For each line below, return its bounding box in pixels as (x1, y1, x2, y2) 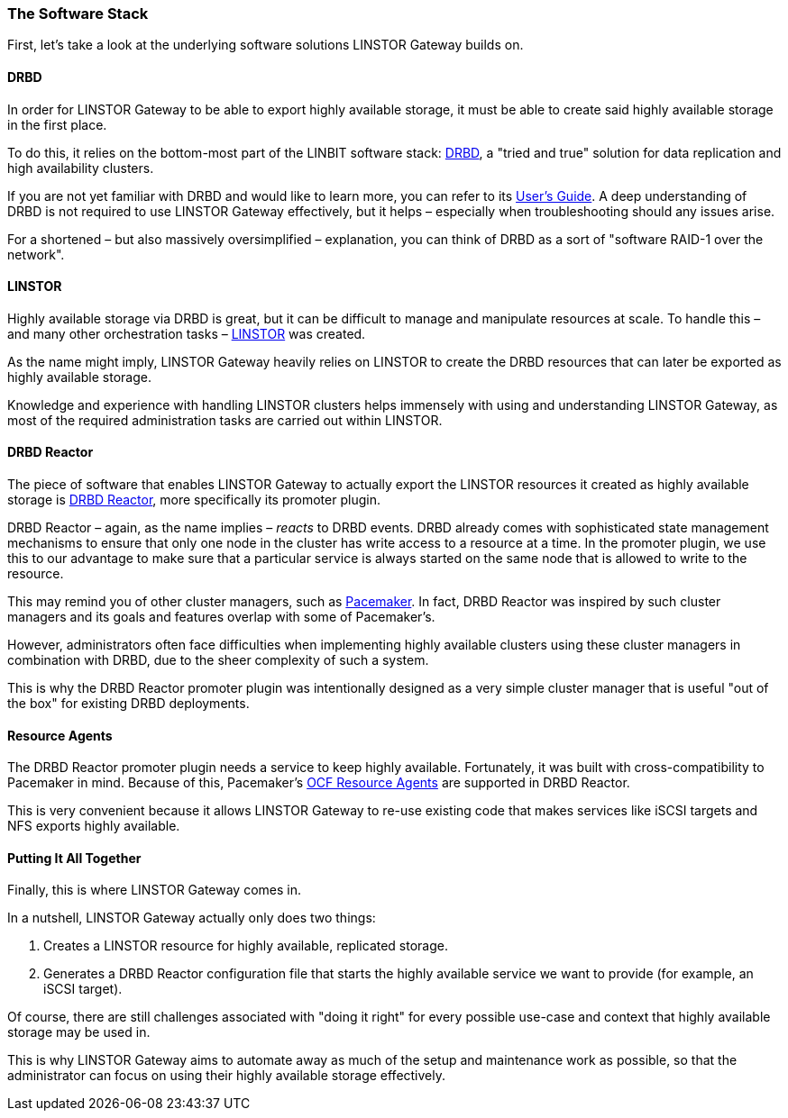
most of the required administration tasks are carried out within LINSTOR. (7, 412, 443, 428)
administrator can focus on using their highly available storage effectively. (7, 1068, 446, 1084)
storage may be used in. (7, 1024, 151, 1041)
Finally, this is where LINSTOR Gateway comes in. (7, 882, 302, 898)
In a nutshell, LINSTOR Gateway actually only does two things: (7, 910, 376, 926)
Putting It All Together (7, 850, 142, 866)
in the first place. (7, 116, 107, 132)
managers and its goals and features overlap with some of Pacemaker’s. (7, 609, 435, 625)
